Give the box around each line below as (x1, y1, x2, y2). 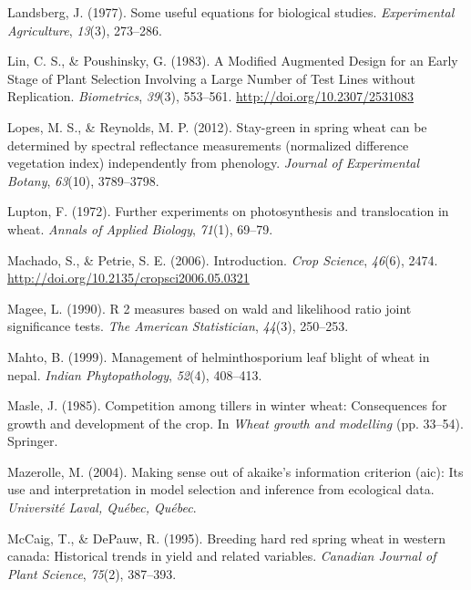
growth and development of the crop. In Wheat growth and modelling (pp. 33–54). (7, 413, 464, 432)
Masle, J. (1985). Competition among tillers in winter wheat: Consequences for (7, 396, 447, 415)
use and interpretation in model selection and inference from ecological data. (7, 480, 435, 499)
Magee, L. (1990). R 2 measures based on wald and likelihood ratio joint (7, 298, 412, 317)
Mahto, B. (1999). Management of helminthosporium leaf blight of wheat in (7, 347, 430, 366)
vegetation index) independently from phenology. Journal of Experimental (7, 153, 420, 172)
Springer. (7, 431, 58, 450)
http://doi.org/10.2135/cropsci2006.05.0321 (7, 268, 250, 287)
